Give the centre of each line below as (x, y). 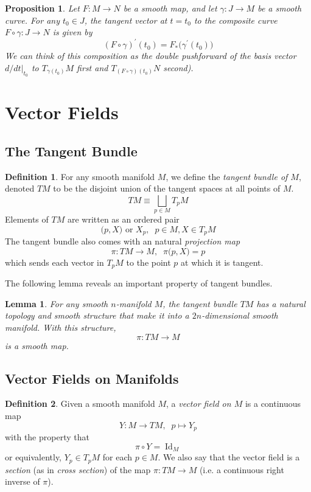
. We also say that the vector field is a (229, 457)
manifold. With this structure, (61, 327)
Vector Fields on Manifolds (92, 378)
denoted (20, 188)
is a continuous (273, 404)
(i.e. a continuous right (242, 469)
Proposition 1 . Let (42, 8)
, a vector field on (199, 404)
